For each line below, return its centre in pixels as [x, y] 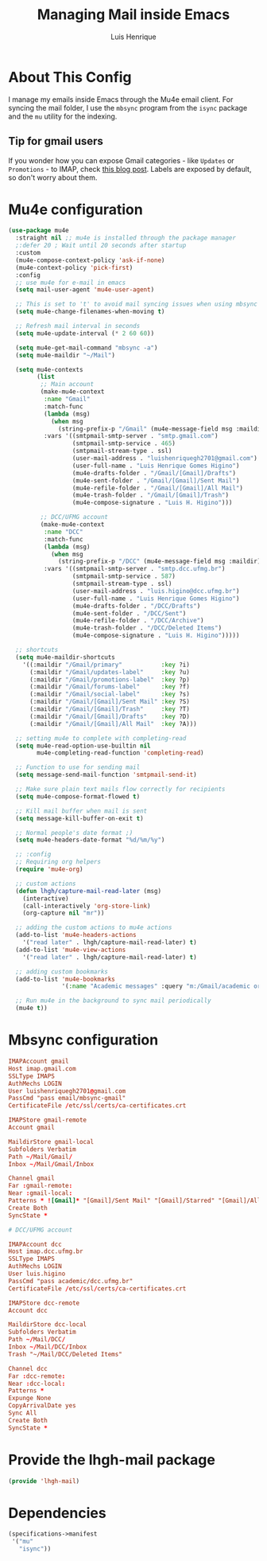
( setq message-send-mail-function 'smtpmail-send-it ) [106, 775]
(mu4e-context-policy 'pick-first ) [74, 267]
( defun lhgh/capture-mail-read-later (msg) [88, 891]
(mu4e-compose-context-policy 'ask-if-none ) [90, 260]
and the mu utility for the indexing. [63, 116]
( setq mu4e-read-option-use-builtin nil [83, 746]
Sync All [23, 1413]
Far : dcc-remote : [37, 1376]
